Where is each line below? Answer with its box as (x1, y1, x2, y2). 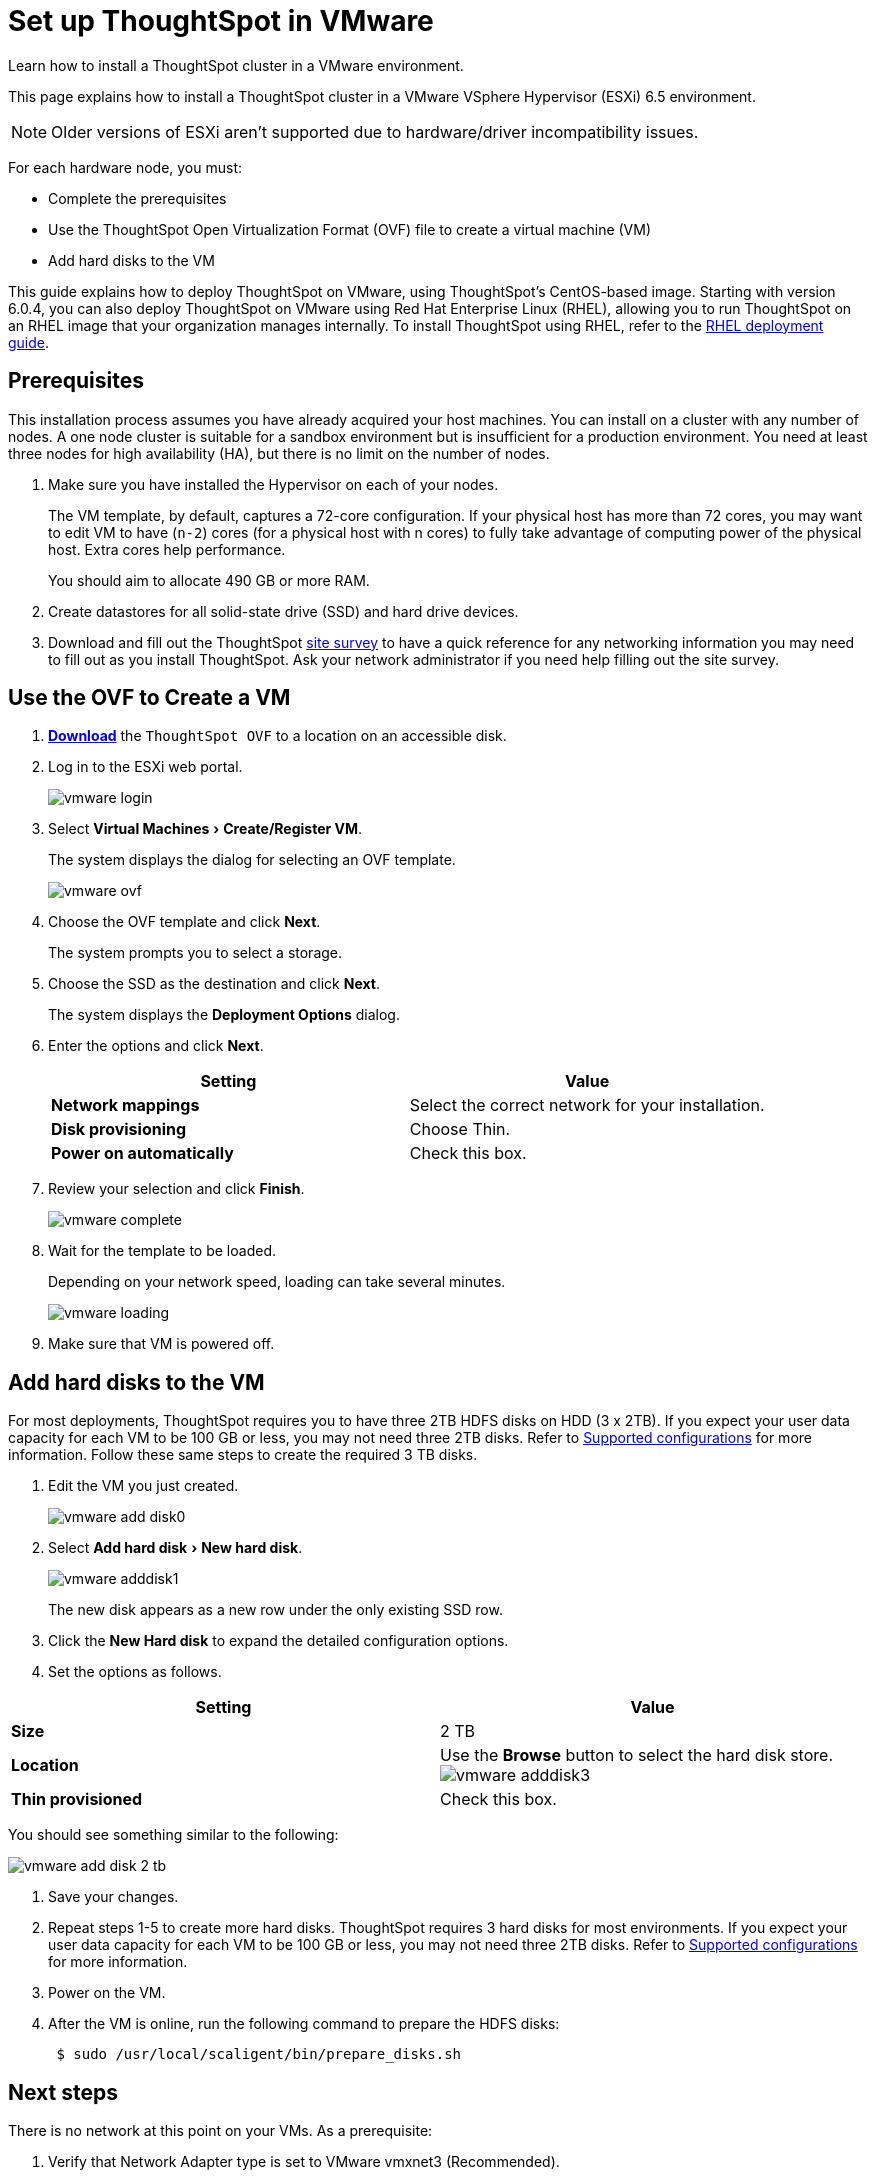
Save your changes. (48, 1888, 179, 1906)
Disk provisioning (51, 1119, 187, 1140)
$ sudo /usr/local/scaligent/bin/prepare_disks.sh (56, 2046, 462, 2063)
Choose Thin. (409, 1119, 511, 1140)
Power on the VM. (48, 1984, 166, 2002)
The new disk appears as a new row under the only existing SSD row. (48, 1601, 503, 1619)
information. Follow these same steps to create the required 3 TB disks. (8, 1446, 478, 1464)
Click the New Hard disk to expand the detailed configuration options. (48, 1632, 509, 1650)
